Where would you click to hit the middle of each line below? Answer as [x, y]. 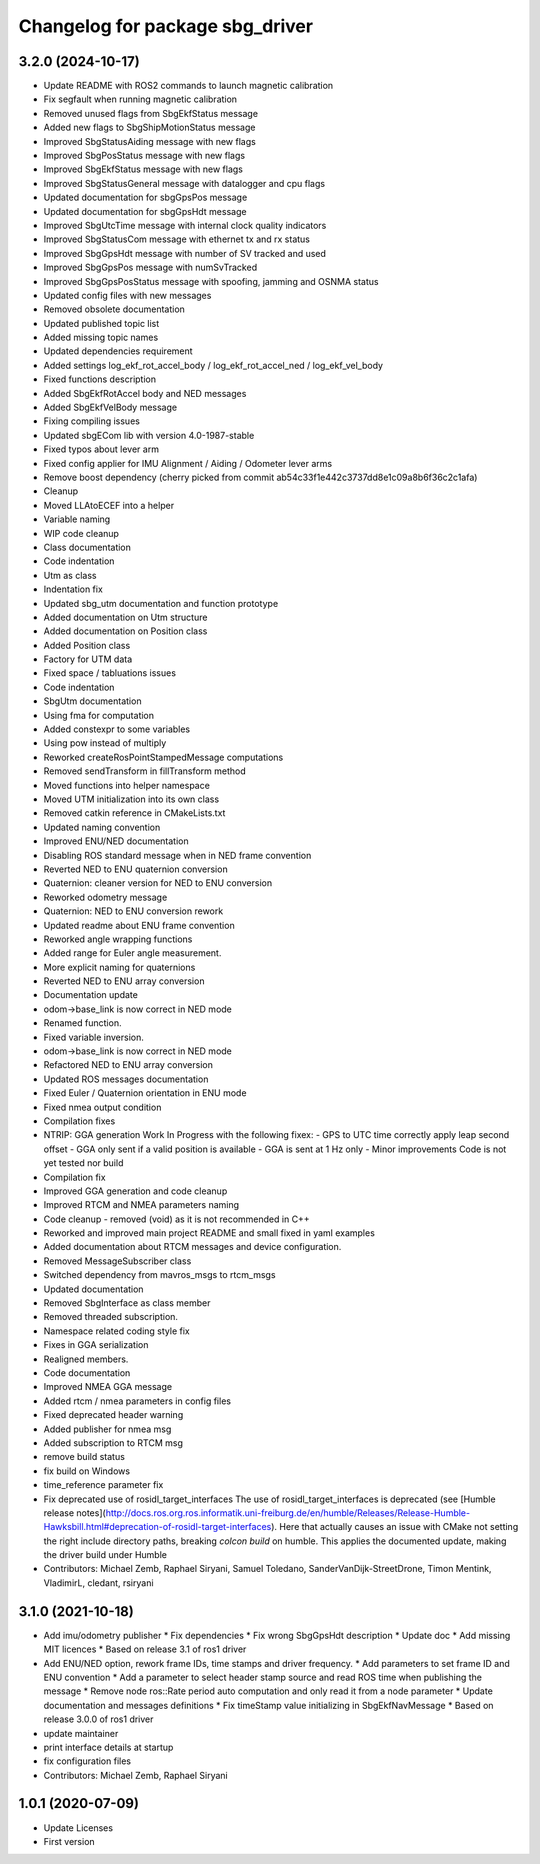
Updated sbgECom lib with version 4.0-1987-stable [149, 435]
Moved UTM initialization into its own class [131, 799]
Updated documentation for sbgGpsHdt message [145, 211]
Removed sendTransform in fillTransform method [145, 771]
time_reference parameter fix [103, 1485]
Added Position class [87, 645]
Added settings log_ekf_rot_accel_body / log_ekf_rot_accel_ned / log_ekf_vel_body [213, 365]
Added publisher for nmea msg [107, 1429]
